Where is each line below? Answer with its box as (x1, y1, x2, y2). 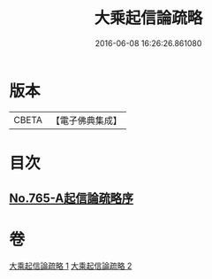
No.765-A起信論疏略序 (9, 191, 134, 206)
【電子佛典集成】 (50, 114, 122, 127)
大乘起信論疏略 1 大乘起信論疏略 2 (9, 260, 132, 271)
